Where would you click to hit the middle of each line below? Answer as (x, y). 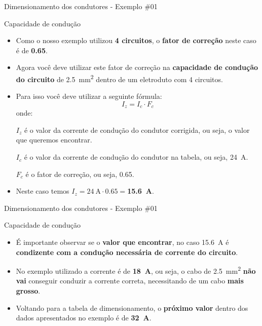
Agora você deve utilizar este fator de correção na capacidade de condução (137, 67)
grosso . (28, 291)
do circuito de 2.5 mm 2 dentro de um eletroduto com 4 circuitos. (119, 78)
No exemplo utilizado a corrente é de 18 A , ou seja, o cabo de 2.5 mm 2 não (136, 270)
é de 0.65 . (32, 50)
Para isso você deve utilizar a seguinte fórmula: (89, 96)
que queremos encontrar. (54, 140)
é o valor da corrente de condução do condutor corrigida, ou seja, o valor (137, 130)
